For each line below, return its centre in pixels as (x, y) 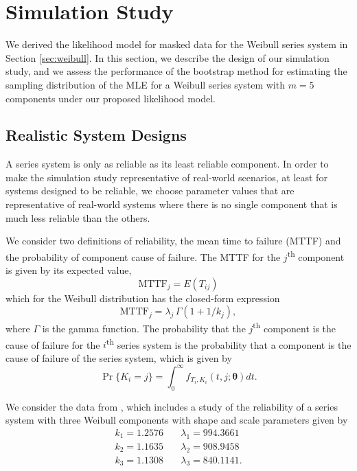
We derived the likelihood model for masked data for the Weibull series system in (177, 44)
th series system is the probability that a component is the (229, 343)
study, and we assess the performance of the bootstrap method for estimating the (176, 71)
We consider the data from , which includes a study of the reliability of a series (172, 406)
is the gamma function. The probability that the (144, 328)
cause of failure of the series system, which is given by (119, 357)
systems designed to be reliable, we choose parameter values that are (150, 191)
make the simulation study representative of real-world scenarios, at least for (166, 177)
